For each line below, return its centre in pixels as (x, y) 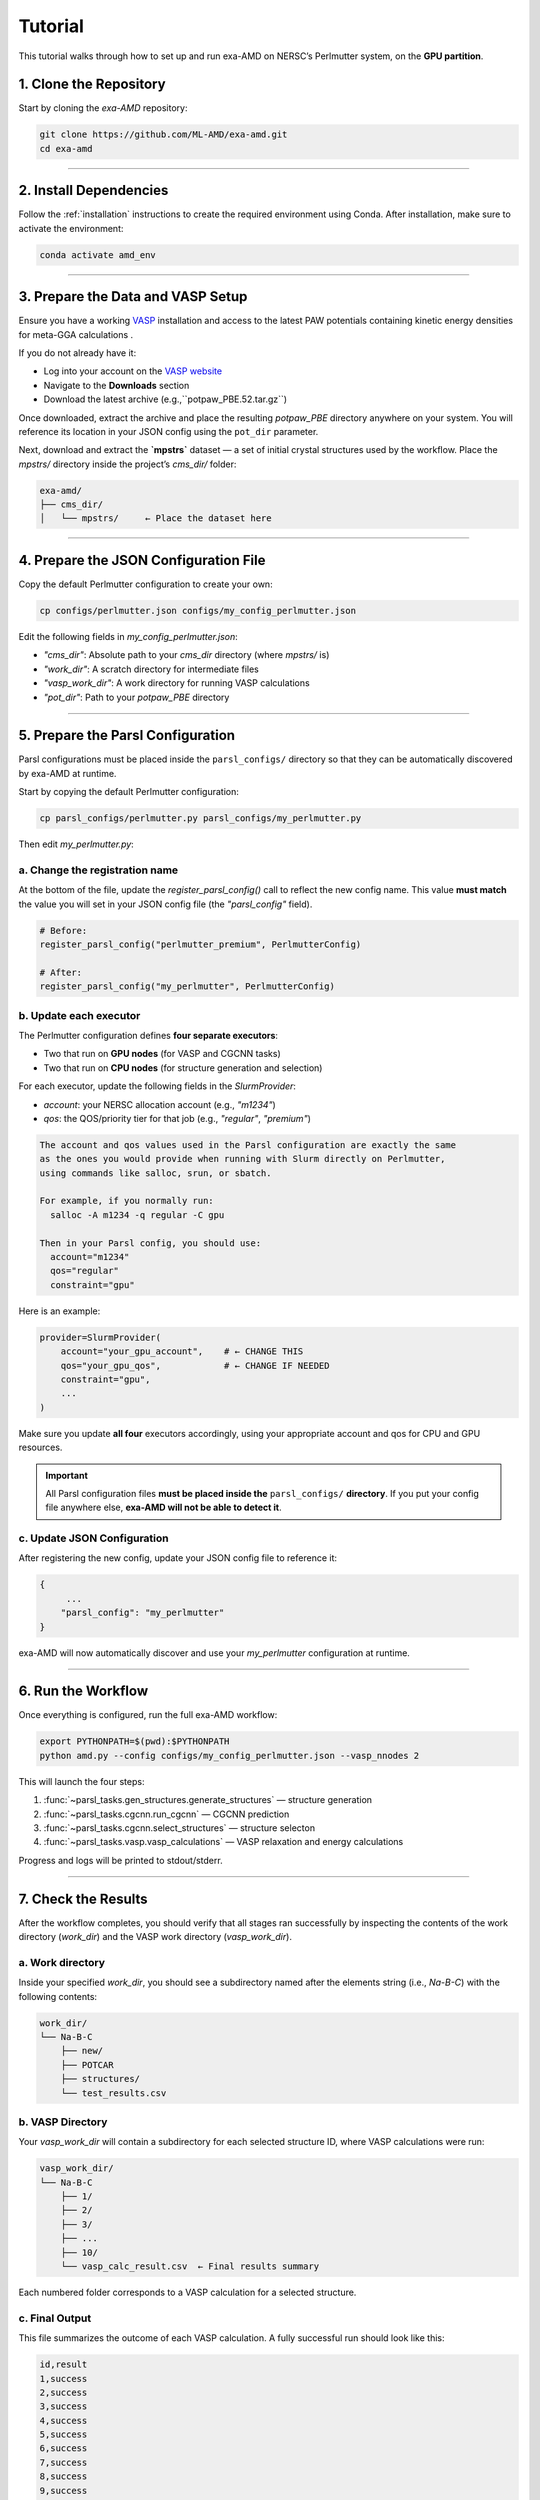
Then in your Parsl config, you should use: (150, 1243)
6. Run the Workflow (83, 1691)
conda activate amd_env (98, 254)
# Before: (63, 930)
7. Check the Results (83, 1898)
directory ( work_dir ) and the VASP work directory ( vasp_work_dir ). (155, 1937)
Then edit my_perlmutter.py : (76, 844)
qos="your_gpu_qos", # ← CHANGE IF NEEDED (195, 1365)
